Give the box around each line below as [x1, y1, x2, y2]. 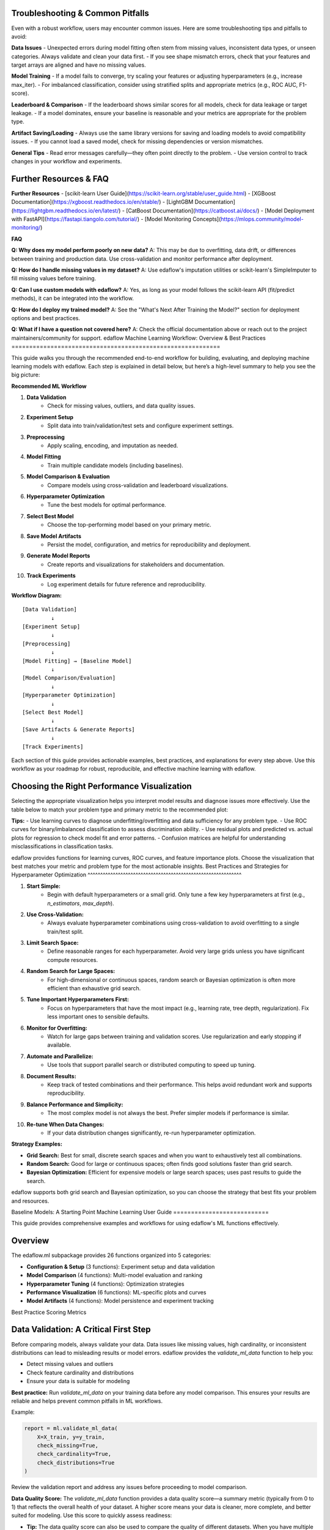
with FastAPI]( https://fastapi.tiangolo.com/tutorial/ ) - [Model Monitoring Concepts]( [11, 215, 221, 223]
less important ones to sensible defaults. [47, 1013, 150, 1020]
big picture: [11, 371, 40, 379]
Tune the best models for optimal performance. [47, 501, 166, 509]
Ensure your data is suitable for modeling [26, 1378, 130, 1385]
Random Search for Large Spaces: [26, 968, 116, 975]
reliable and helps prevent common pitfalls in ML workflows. [11, 1397, 163, 1405]
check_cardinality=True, [37, 1450, 112, 1458]
